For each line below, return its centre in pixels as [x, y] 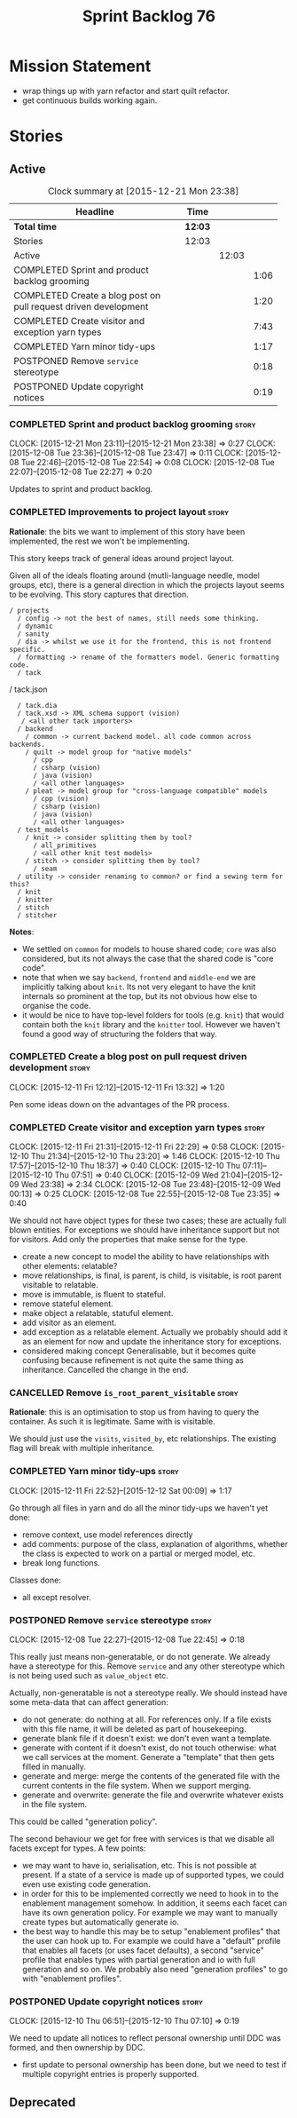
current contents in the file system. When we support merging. [137, 1786]
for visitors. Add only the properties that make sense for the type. [129, 1240]
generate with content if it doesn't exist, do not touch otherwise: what [149, 1748]
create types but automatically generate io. [101, 1922]
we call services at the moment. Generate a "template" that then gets [148, 1757]
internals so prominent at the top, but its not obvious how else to [140, 996]
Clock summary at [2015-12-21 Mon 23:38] [143, 191]
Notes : [22, 932]
